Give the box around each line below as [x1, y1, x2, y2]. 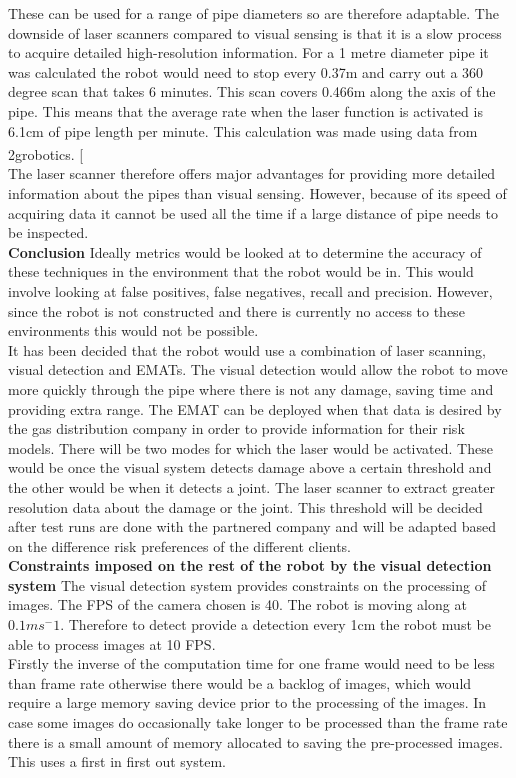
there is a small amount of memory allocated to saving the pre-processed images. [8, 731, 503, 752]
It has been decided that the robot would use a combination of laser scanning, [8, 339, 486, 360]
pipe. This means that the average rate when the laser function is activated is [8, 100, 483, 121]
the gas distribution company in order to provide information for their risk [8, 418, 465, 439]
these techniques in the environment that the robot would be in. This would [8, 261, 474, 282]
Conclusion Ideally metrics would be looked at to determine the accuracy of [8, 241, 482, 262]
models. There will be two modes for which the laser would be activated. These [8, 437, 493, 458]
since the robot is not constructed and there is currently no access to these [8, 300, 465, 321]
